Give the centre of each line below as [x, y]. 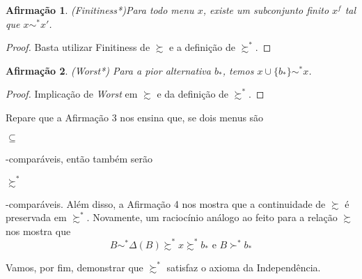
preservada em [36, 217]
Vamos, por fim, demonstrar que [74, 267]
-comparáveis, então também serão [79, 158]
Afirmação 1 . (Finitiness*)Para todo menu [100, 10]
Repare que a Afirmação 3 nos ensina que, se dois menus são [135, 117]
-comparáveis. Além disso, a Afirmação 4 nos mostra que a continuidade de [166, 203]
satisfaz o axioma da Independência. [244, 267]
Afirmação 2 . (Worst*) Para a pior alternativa [108, 70]
